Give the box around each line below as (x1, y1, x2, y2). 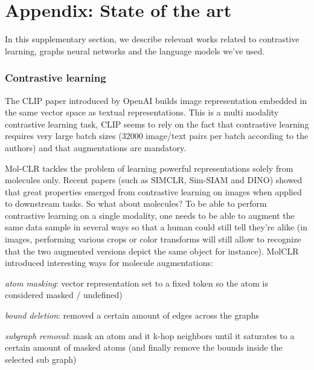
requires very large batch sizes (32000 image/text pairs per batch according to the (5, 129, 309, 142)
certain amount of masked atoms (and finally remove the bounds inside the (5, 341, 283, 354)
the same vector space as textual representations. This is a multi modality (5, 106, 279, 118)
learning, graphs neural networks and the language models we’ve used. (5, 44, 265, 57)
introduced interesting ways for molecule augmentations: (5, 256, 213, 269)
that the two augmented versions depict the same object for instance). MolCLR (5, 244, 299, 257)
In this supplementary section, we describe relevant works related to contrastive (5, 33, 300, 45)
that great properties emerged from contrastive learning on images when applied (5, 185, 302, 198)
